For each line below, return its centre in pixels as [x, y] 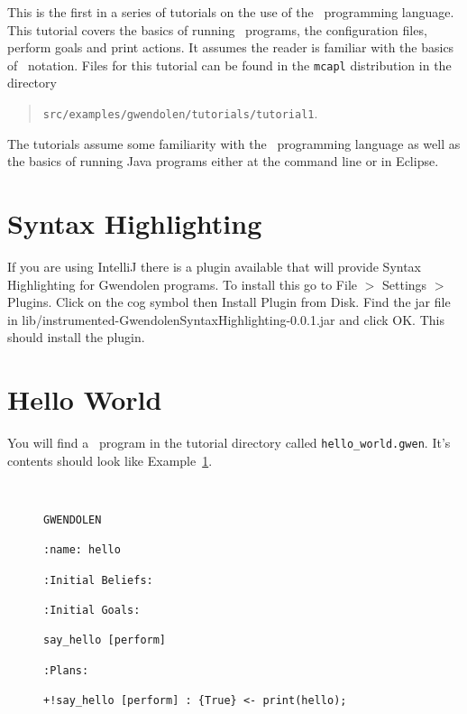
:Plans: [66, 670]
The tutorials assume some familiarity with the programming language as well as [234, 143]
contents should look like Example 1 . [110, 460]
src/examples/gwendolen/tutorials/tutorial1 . [180, 113]
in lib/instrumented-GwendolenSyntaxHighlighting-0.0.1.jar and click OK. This [226, 319]
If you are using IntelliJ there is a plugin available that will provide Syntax [215, 266]
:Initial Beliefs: [98, 580]
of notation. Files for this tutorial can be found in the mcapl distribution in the [229, 65]
